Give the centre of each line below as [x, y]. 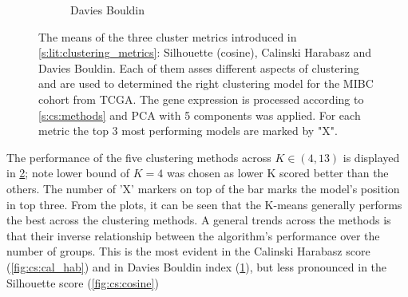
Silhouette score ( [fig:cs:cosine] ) [83, 282]
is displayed [371, 157]
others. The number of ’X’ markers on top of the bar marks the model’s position [203, 188]
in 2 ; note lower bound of [68, 173]
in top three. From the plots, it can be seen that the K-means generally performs [204, 204]
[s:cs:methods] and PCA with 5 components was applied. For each [200, 115]
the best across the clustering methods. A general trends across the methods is [199, 220]
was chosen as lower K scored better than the [277, 173]
